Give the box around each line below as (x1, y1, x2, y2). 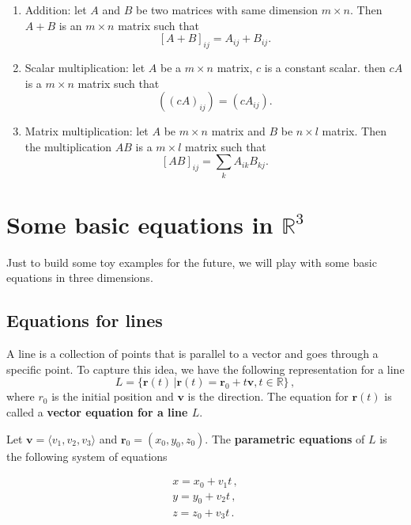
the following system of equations (6, 447, 168, 464)
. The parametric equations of (205, 430, 365, 447)
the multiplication (25, 138, 112, 154)
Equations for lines (6, 308, 163, 333)
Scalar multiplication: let (25, 59, 145, 75)
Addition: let (25, 2, 87, 17)
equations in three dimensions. (6, 269, 153, 286)
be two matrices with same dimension (135, 2, 319, 17)
